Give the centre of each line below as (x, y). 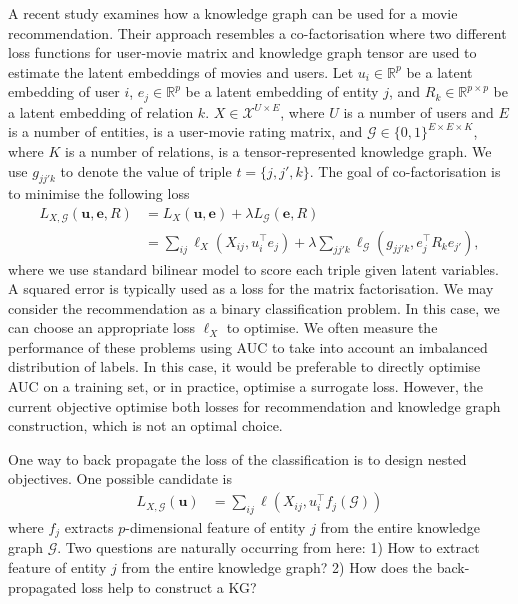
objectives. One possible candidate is (120, 478)
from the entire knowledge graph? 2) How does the (277, 566)
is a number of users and (418, 111)
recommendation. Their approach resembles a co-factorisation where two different (257, 32)
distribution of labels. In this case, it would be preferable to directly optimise (244, 366)
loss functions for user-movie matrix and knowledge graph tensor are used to (242, 52)
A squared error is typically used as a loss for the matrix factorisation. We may (251, 288)
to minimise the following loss (99, 193)
